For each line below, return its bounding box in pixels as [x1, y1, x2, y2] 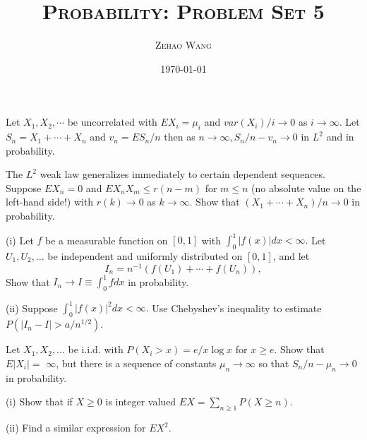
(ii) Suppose [6, 300, 58, 315]
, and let [272, 248, 310, 263]
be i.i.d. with [68, 342, 124, 357]
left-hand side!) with [6, 194, 94, 209]
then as [164, 129, 195, 144]
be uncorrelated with [67, 114, 157, 129]
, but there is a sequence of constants [56, 355, 217, 370]
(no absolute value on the [251, 180, 361, 195]
